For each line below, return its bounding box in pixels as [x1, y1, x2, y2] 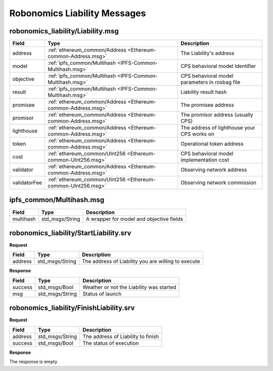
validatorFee [12, 179, 42, 187]
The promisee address [180, 102, 235, 109]
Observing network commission [180, 179, 257, 187]
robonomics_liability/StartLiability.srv [9, 229, 131, 237]
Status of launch [82, 290, 122, 297]
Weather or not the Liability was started [82, 284, 176, 291]
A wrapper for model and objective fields [86, 215, 184, 222]
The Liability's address [180, 50, 235, 57]
